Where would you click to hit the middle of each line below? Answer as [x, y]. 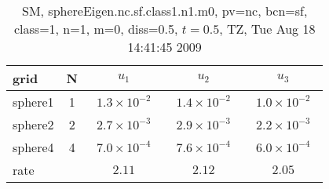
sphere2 [33, 124]
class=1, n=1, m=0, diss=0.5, [96, 29]
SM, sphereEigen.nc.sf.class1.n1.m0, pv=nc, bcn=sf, [165, 11]
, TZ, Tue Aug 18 [267, 29]
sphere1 [33, 102]
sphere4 [33, 147]
